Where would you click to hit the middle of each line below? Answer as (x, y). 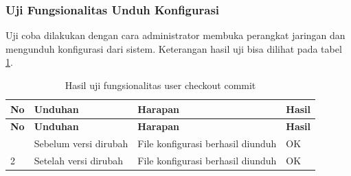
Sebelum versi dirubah (81, 143)
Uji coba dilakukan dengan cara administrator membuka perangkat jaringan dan (175, 35)
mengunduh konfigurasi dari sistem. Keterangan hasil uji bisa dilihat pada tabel (174, 48)
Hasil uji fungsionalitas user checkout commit (160, 85)
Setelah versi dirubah (78, 161)
